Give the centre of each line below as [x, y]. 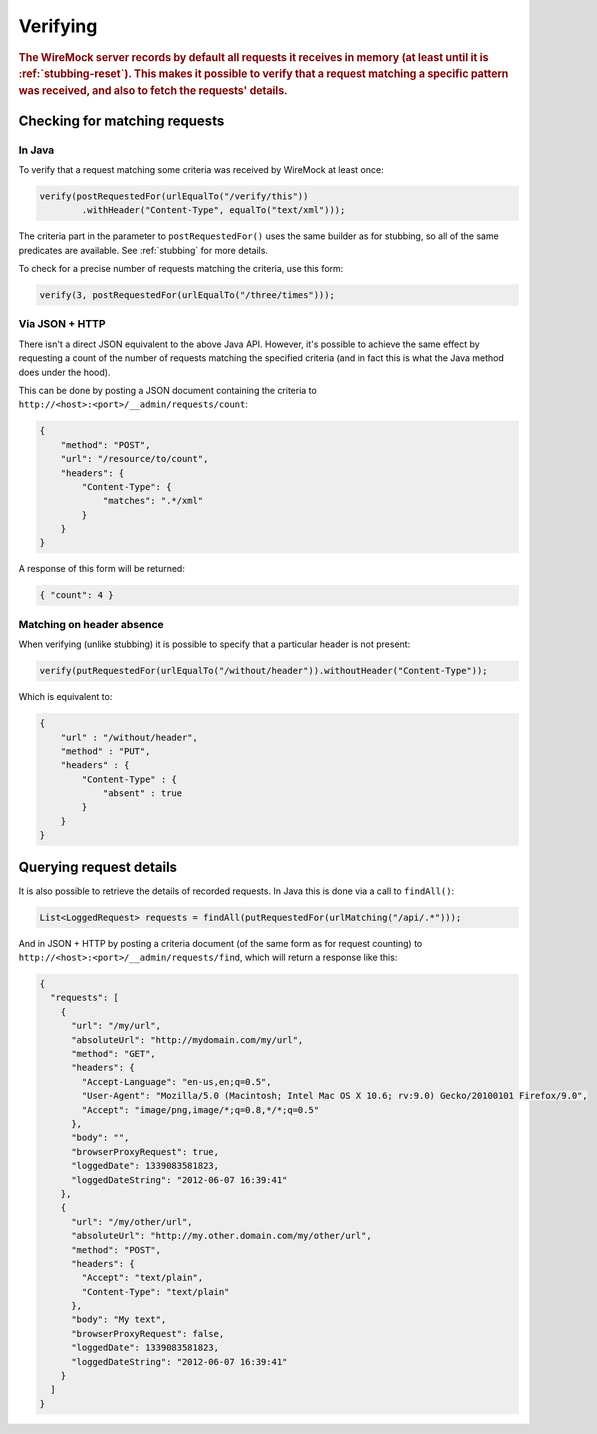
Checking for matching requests [121, 120]
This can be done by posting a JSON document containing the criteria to [167, 390]
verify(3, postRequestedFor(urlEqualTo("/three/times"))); [187, 295]
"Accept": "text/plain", [142, 1278]
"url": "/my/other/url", [132, 1221]
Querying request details [98, 866]
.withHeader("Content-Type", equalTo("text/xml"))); [213, 210]
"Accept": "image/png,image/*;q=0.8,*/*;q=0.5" [200, 1109]
